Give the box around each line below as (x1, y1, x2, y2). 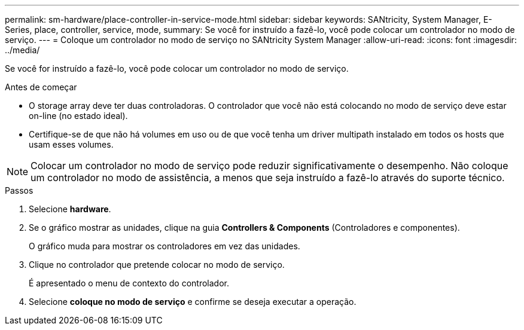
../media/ (5, 45, 40, 55)
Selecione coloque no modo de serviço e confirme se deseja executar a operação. (29, 297, 357, 307)
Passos (5, 185, 33, 195)
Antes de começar (5, 82, 77, 92)
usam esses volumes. (29, 139, 114, 149)
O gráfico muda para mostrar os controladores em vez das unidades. (29, 241, 300, 251)
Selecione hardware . (29, 204, 111, 214)
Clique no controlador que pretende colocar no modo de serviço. (29, 259, 285, 270)
